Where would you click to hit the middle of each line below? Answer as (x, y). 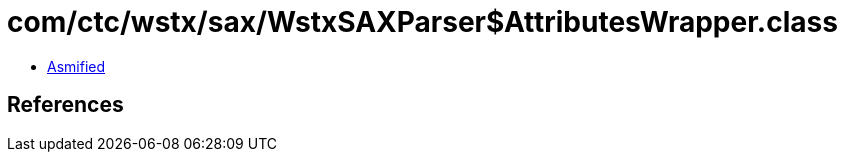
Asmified (76, 66)
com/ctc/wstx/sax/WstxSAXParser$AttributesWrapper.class (422, 22)
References (65, 105)
